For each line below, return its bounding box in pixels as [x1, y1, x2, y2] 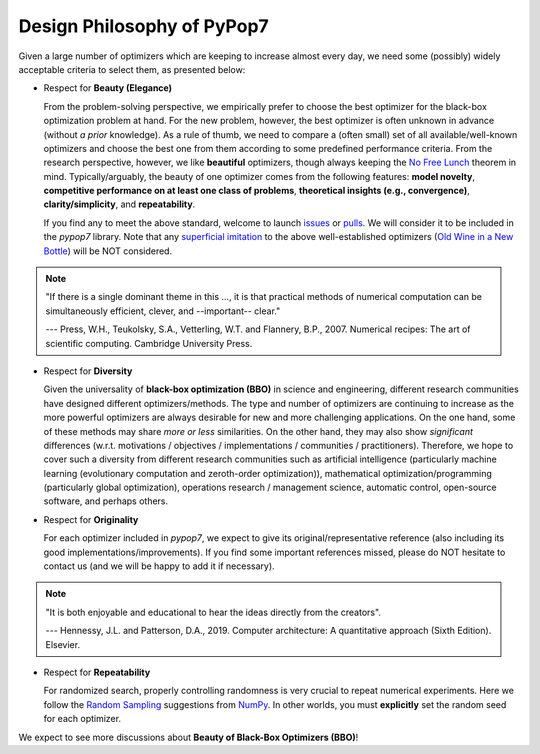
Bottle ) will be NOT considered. [43, 245, 173, 257]
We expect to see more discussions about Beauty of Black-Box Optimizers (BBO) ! [18, 731, 359, 743]
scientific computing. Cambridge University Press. [45, 337, 253, 349]
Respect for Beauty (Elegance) [43, 82, 173, 94]
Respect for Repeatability [43, 666, 151, 678]
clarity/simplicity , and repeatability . [43, 198, 196, 210]
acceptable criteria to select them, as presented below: [18, 63, 246, 75]
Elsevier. [45, 638, 80, 650]
